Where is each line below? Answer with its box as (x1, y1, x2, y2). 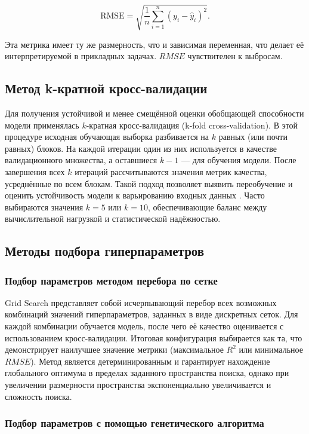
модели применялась (5, 118, 79, 131)
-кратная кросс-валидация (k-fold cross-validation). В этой (86, 118, 298, 131)
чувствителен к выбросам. (187, 50, 283, 62)
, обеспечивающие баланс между (147, 200, 267, 213)
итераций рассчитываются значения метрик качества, (75, 165, 267, 178)
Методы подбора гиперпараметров (5, 242, 205, 260)
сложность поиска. (5, 390, 72, 402)
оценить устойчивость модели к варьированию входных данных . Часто (5, 189, 265, 201)
